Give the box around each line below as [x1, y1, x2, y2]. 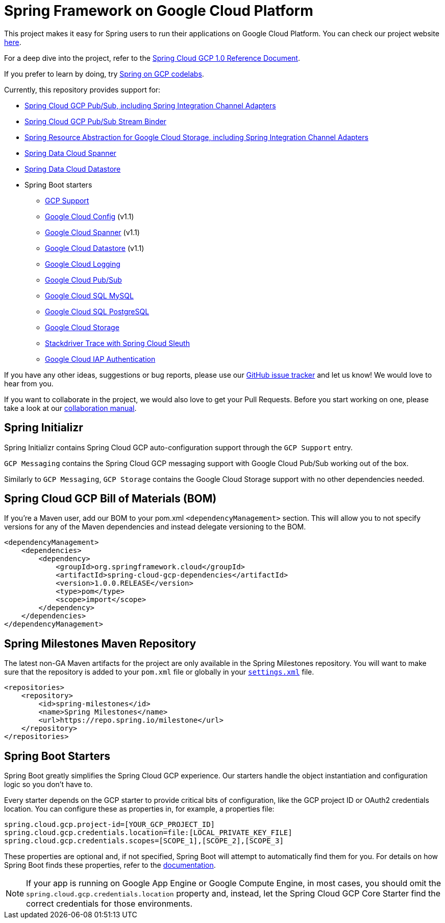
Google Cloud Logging [45, 259, 120, 268]
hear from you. [4, 379, 54, 388]
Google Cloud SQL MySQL [45, 291, 134, 300]
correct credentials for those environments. [26, 898, 193, 909]
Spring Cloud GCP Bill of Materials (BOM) [4, 492, 217, 505]
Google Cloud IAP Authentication [45, 354, 156, 363]
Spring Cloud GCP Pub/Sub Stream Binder [24, 117, 166, 126]
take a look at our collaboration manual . [4, 403, 137, 412]
